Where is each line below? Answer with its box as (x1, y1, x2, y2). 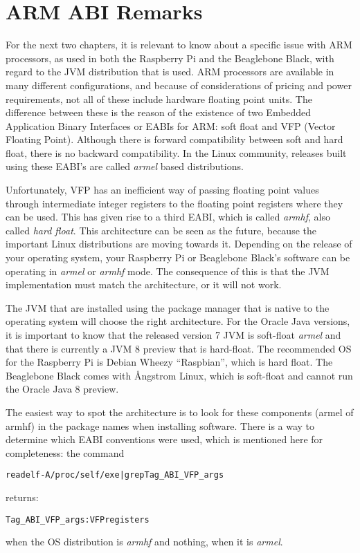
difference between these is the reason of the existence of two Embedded (6, 105, 312, 120)
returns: (6, 490, 39, 504)
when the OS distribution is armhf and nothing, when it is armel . (6, 534, 283, 549)
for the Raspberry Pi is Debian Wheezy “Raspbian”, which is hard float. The (6, 355, 333, 369)
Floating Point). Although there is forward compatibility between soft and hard (6, 132, 343, 147)
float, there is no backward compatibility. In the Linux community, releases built (6, 145, 347, 160)
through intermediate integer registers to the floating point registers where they (6, 196, 343, 210)
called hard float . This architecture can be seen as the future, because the (6, 223, 316, 237)
